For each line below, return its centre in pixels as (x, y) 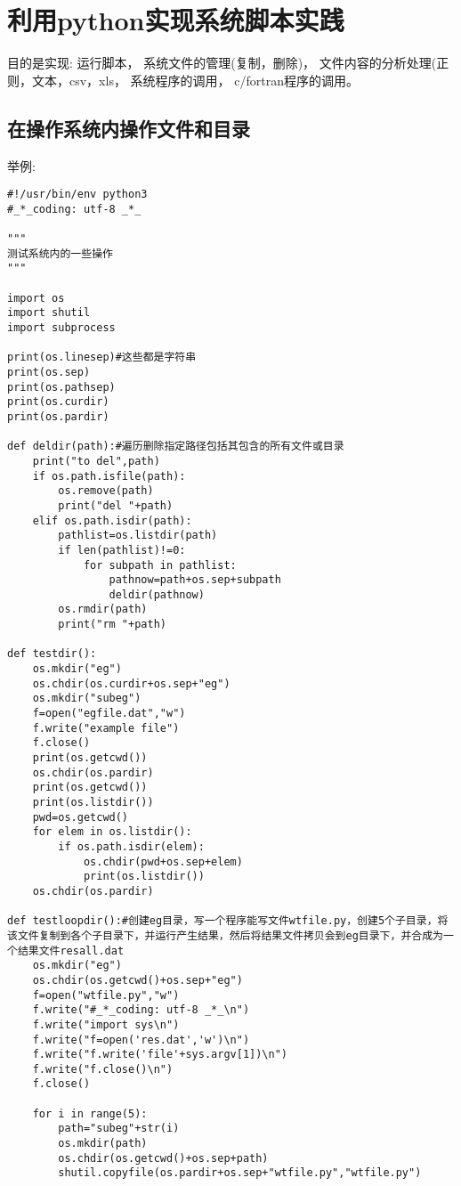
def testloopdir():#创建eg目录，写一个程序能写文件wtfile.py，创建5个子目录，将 (228, 921)
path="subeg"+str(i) (119, 1129)
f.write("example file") (106, 728)
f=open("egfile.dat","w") (109, 714)
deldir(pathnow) (157, 594)
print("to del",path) (96, 461)
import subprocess (61, 328)
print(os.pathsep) (61, 387)
